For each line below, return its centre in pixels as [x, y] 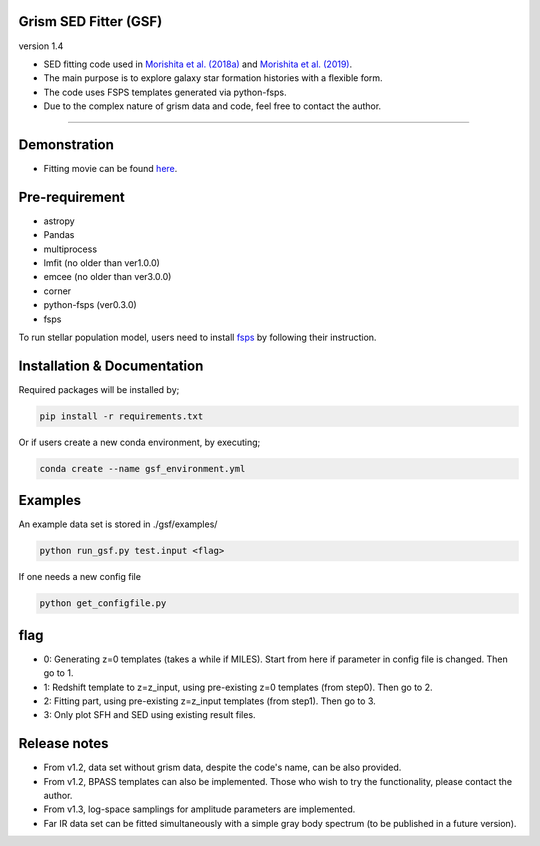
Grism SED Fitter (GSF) [90, 21]
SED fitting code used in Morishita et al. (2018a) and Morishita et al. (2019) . [198, 64]
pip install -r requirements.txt [121, 416]
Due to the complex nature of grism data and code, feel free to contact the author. [212, 106]
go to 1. [58, 673]
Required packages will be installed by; [99, 389]
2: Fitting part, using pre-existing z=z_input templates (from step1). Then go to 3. [209, 701]
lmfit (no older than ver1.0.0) [101, 263]
